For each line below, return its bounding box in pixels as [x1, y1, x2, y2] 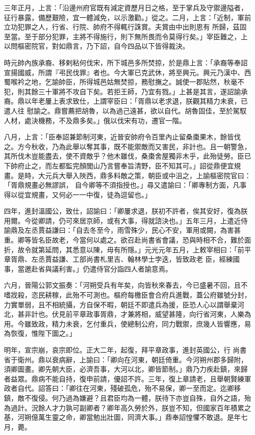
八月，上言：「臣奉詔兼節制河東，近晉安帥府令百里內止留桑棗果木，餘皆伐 [4, 132, 241, 142]
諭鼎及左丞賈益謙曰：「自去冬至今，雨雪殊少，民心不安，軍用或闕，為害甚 [4, 225, 241, 235]
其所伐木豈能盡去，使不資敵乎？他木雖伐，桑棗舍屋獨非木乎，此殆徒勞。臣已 [4, 151, 251, 161]
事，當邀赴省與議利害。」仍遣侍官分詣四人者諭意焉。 [4, 263, 172, 273]
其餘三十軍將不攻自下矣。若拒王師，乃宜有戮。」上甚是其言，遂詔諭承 [24, 86, 248, 96]
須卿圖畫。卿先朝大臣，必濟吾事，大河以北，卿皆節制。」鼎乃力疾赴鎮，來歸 [4, 364, 248, 374]
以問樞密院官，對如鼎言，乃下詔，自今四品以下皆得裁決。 [4, 41, 189, 51]
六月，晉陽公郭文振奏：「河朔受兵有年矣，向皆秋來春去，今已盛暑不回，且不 [4, 280, 248, 290]
